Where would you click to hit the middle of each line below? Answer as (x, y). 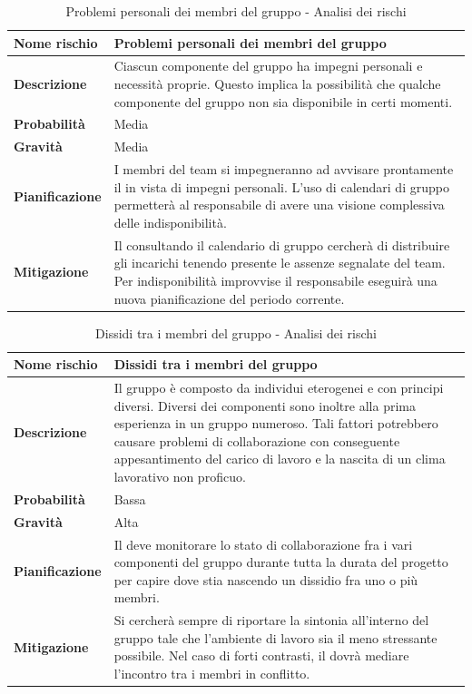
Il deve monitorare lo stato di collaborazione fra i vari (263, 544)
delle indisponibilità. (170, 222)
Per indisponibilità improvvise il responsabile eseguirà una (275, 280)
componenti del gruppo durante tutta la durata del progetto (281, 562)
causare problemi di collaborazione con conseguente (257, 440)
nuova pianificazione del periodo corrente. (229, 298)
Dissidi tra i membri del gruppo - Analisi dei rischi (236, 332)
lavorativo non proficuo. (180, 477)
